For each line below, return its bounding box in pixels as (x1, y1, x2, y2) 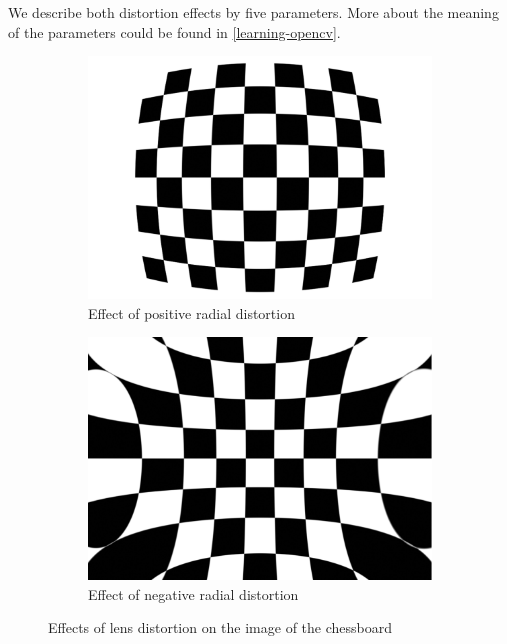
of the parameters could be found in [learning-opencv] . (8, 21, 341, 42)
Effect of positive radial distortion (88, 302, 295, 323)
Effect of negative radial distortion (88, 583, 299, 604)
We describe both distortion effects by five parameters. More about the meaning (8, 2, 499, 22)
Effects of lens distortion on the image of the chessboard (48, 617, 393, 638)
